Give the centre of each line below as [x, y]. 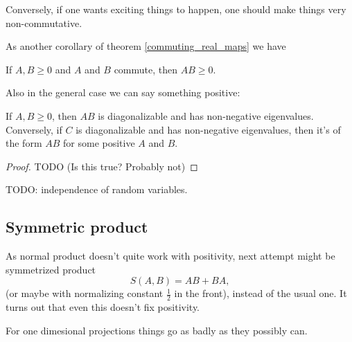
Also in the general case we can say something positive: [123, 92]
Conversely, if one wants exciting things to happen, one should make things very [176, 9]
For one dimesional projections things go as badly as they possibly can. [157, 330]
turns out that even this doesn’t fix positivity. [103, 307]
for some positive [99, 143]
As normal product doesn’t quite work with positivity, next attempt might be [170, 256]
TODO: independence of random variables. [97, 189]
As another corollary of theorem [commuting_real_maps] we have [146, 46]
